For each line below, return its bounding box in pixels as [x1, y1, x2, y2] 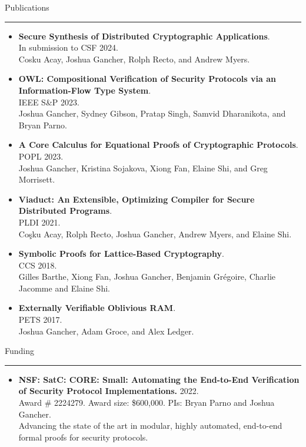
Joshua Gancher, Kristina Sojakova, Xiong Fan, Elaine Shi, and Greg [18, 161, 268, 174]
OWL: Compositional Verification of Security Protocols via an [18, 72, 276, 85]
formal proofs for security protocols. [18, 431, 148, 443]
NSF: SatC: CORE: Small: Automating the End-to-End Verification [18, 373, 300, 385]
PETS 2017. [18, 313, 62, 326]
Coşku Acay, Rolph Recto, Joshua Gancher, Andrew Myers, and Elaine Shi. [18, 227, 292, 240]
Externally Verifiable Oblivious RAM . [18, 302, 176, 314]
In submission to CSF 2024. [18, 41, 119, 54]
